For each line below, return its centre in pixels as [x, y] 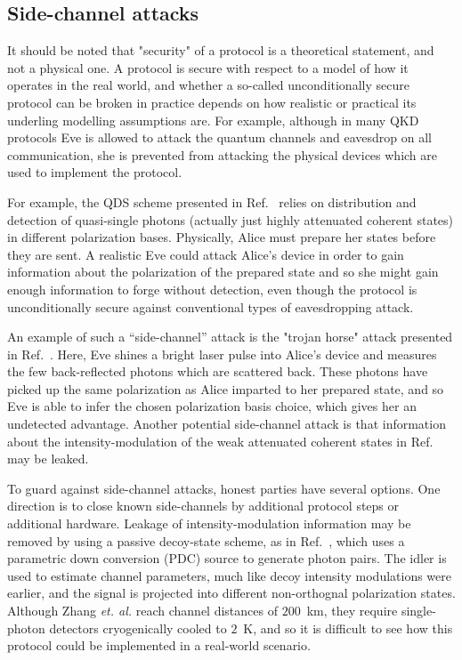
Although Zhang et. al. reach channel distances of [142, 611]
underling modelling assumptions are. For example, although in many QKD [213, 120]
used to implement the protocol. [95, 172]
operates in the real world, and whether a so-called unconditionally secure [208, 85]
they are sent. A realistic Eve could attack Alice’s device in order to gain [206, 254]
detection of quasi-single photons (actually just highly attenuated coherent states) [231, 219]
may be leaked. [48, 459]
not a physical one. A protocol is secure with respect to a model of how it [208, 67]
